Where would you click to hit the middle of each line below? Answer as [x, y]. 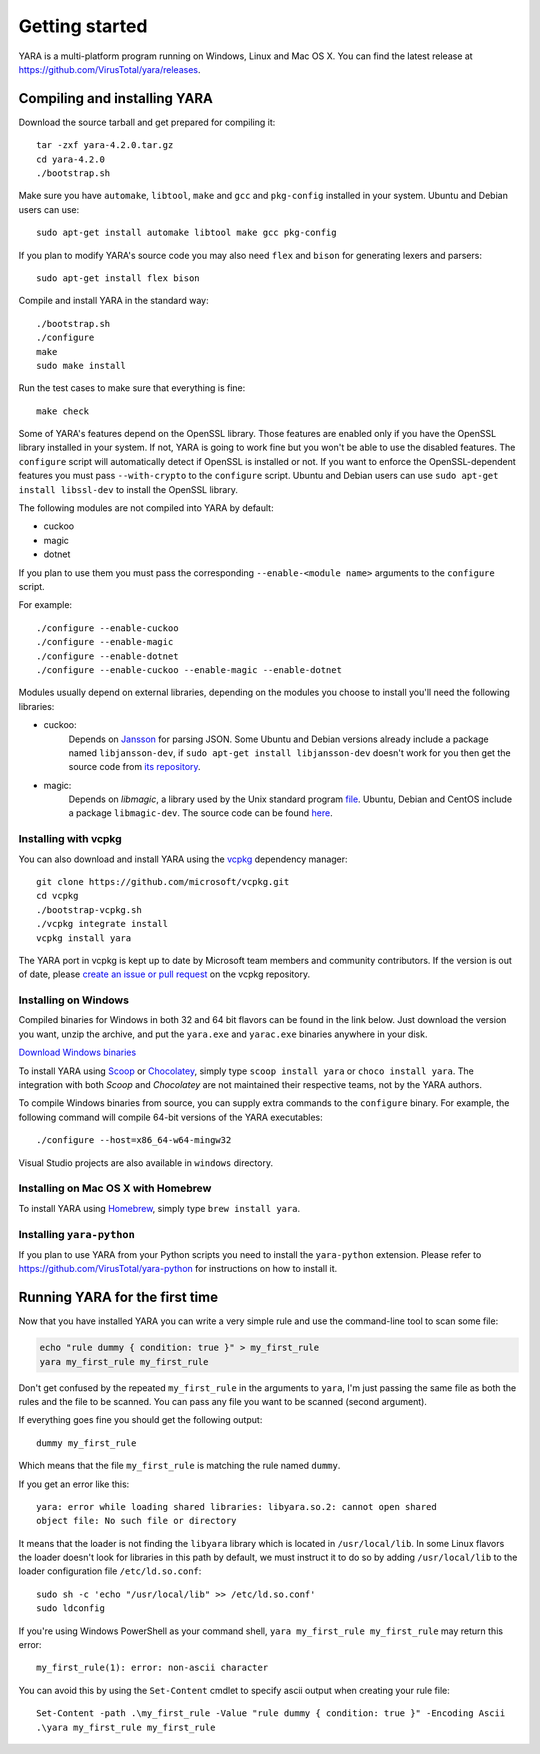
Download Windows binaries [77, 1052]
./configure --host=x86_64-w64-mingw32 [134, 1140]
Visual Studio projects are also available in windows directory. [146, 1162]
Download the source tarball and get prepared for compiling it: [147, 122]
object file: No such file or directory [136, 1521]
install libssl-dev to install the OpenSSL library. [128, 489]
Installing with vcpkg [70, 839]
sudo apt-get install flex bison [118, 278]
